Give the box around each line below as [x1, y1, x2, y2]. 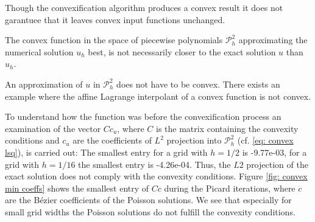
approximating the [238, 33, 308, 46]
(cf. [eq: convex [237, 134, 294, 147]
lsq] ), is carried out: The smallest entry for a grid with [5, 145, 208, 158]
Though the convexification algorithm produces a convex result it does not [5, 1, 283, 13]
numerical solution [5, 45, 74, 58]
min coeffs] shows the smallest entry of [5, 181, 149, 194]
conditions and [5, 134, 60, 147]
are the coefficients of [73, 134, 152, 147]
